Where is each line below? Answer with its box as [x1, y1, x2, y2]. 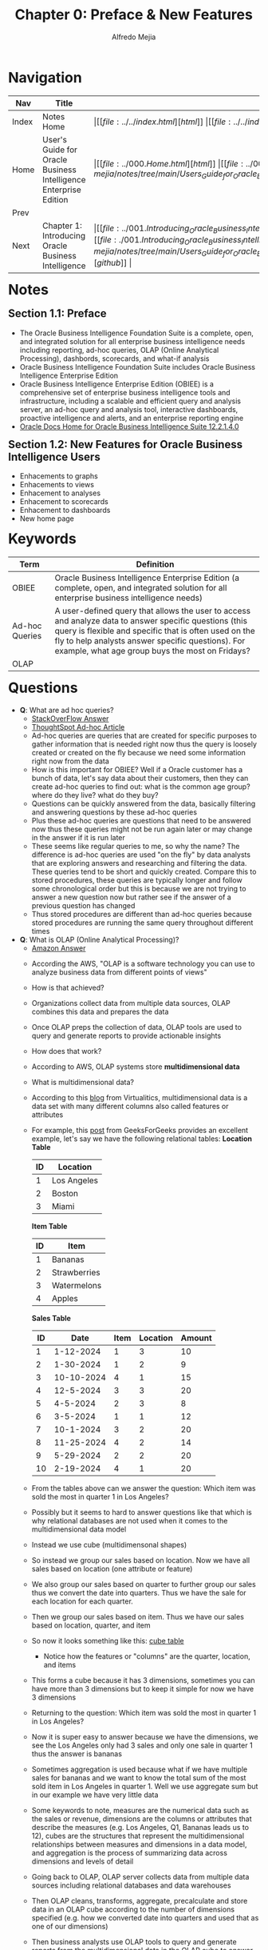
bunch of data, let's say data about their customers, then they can [31, 773, 249, 783]
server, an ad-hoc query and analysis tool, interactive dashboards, [19, 404, 238, 414]
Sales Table [31, 1313, 71, 1323]
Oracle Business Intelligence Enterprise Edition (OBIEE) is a [19, 378, 215, 389]
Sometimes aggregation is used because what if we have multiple [31, 1764, 248, 1774]
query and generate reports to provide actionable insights [31, 1031, 222, 1040]
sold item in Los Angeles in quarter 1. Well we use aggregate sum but [31, 1781, 258, 1791]
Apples [51, 1292, 78, 1303]
